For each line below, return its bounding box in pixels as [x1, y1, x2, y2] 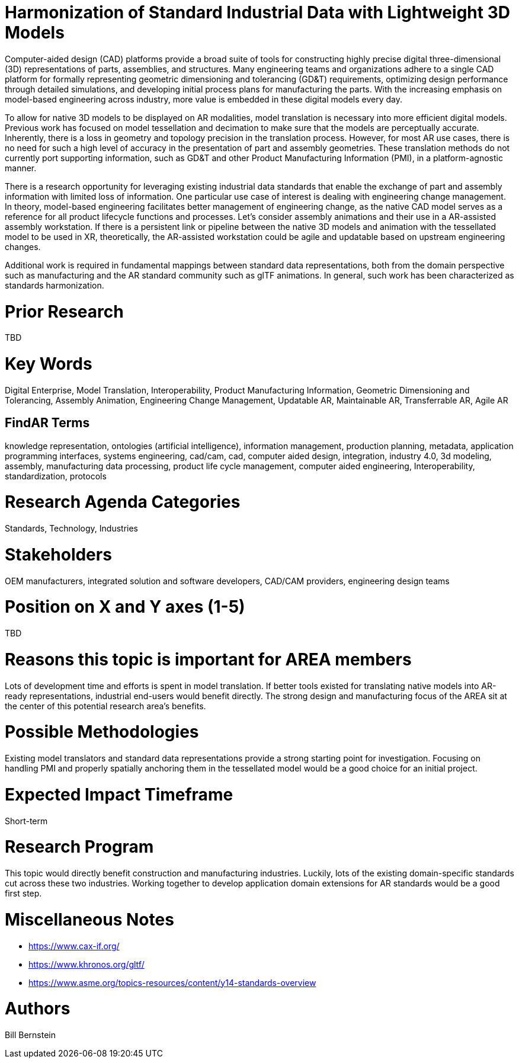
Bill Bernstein [5, 1030, 56, 1040]
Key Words [5, 354, 92, 374]
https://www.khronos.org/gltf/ [28, 959, 145, 969]
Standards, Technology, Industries [5, 523, 139, 534]
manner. [5, 162, 37, 173]
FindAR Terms [5, 415, 90, 431]
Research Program [5, 837, 154, 857]
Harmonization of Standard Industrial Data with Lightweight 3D [5, 2, 510, 23]
